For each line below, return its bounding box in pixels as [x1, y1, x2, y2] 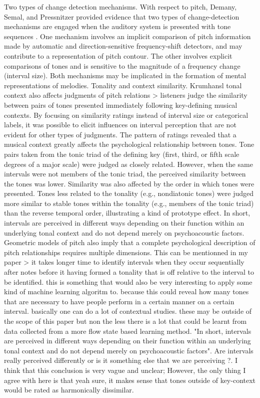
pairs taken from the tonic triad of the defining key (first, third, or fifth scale [4, 148, 239, 159]
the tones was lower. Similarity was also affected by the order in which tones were [4, 178, 254, 188]
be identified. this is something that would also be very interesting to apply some [4, 276, 252, 287]
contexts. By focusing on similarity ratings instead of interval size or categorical [4, 109, 248, 120]
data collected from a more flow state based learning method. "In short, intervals [4, 325, 251, 336]
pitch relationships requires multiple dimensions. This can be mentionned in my [4, 247, 248, 257]
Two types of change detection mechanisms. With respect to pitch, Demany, [4, 2, 237, 12]
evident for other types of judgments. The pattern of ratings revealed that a [4, 129, 236, 139]
